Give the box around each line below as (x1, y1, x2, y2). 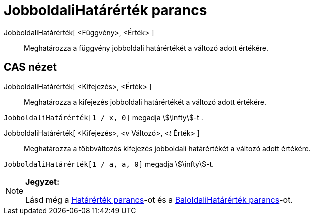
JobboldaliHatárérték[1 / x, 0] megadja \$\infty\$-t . (4, 113, 203, 122)
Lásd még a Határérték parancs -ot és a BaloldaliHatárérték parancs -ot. (25, 194, 293, 205)
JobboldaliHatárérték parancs (4, 2, 207, 19)
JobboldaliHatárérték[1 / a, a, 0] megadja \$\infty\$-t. (4, 159, 214, 168)
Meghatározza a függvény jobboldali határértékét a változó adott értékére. (24, 43, 268, 52)
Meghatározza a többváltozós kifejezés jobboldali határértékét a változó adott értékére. (24, 144, 311, 153)
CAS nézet (4, 61, 57, 74)
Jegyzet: (25, 176, 60, 187)
